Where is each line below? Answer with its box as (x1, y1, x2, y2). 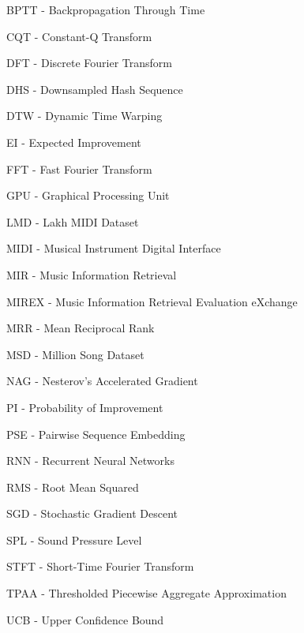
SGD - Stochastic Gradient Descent (6, 505, 178, 522)
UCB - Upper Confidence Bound (6, 611, 164, 627)
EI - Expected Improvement (6, 133, 141, 150)
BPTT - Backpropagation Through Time (6, 2, 205, 17)
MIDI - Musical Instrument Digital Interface (6, 240, 221, 257)
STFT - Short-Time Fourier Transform (6, 558, 194, 575)
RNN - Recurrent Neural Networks (6, 452, 175, 469)
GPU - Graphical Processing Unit (6, 187, 170, 204)
